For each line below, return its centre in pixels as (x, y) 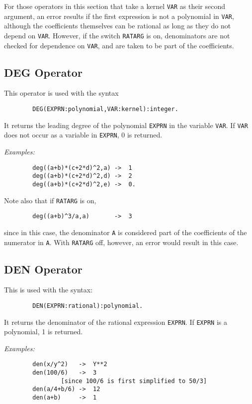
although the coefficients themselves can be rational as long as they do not (118, 26)
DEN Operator (43, 269)
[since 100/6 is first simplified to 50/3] (134, 381)
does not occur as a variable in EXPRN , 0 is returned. (83, 135)
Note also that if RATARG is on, (50, 200)
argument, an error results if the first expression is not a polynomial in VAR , (119, 16)
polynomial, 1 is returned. (43, 332)
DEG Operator (43, 72)
